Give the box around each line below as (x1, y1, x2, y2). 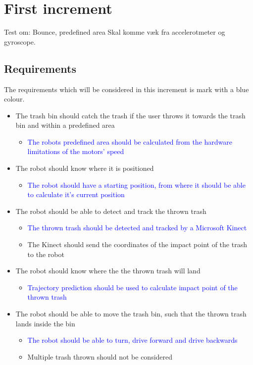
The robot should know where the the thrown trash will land (15, 265, 201, 276)
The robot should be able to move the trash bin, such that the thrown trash (15, 309, 247, 319)
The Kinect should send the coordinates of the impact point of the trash (27, 239, 247, 250)
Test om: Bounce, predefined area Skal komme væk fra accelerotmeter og (4, 27, 225, 37)
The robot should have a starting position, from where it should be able (27, 179, 246, 190)
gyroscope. (4, 36, 36, 47)
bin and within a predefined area (15, 120, 115, 130)
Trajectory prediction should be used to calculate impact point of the (27, 282, 238, 292)
